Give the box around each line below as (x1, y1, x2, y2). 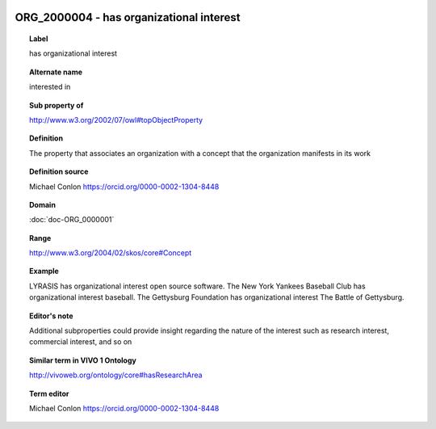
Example (29, 267, 60, 276)
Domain (29, 200, 57, 209)
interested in (29, 82, 71, 92)
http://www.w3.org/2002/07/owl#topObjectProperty (29, 115, 203, 124)
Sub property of (29, 100, 84, 110)
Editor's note (29, 311, 73, 321)
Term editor (29, 389, 69, 398)
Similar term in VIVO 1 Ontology (29, 355, 136, 365)
